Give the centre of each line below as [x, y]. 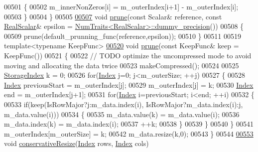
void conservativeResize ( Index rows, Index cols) [76, 143]
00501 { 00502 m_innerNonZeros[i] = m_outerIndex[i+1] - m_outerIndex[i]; [121, 6]
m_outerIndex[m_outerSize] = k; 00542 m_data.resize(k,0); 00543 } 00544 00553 [129, 133]
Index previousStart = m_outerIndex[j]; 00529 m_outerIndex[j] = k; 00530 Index [129, 84]
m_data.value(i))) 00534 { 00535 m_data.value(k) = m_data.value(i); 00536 [122, 114]
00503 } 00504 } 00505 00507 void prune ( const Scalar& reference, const [113, 16]
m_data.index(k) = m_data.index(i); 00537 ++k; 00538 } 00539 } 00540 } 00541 [129, 124]
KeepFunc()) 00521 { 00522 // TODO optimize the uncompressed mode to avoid [128, 55]
